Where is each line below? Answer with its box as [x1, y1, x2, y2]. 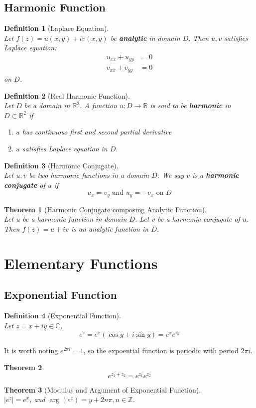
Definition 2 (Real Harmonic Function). [4, 90, 130, 101]
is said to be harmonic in [150, 100, 231, 111]
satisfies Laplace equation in [22, 143, 108, 153]
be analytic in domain [110, 32, 180, 43]
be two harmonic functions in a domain [29, 170, 149, 180]
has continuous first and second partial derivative [22, 127, 172, 137]
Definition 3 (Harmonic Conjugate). [4, 160, 119, 170]
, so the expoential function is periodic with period [83, 345, 239, 356]
